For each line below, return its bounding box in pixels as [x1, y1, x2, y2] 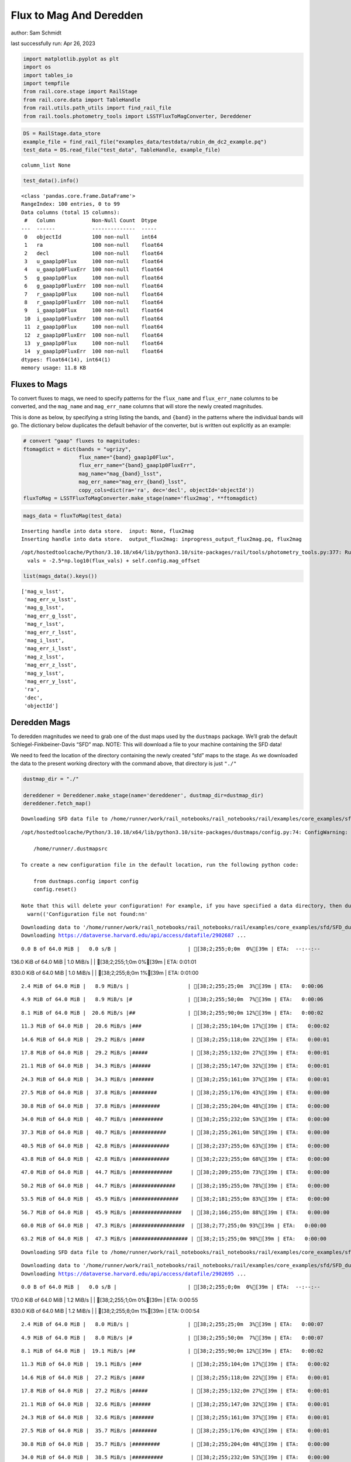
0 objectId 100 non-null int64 [24, 233, 157, 240]
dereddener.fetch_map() [23, 800, 92, 807]
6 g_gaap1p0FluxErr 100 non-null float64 [24, 282, 163, 289]
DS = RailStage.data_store [23, 130, 101, 137]
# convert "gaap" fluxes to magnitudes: [23, 437, 140, 444]
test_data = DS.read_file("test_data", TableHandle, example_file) [23, 147, 221, 153]
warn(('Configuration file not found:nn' [27, 911, 148, 918]
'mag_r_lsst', [24, 620, 65, 627]
